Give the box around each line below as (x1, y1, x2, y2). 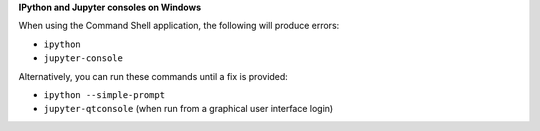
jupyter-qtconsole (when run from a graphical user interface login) (43, 103, 334, 115)
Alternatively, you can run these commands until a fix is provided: (18, 70, 289, 82)
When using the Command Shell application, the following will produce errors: (18, 20, 340, 32)
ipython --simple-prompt (43, 89, 165, 100)
